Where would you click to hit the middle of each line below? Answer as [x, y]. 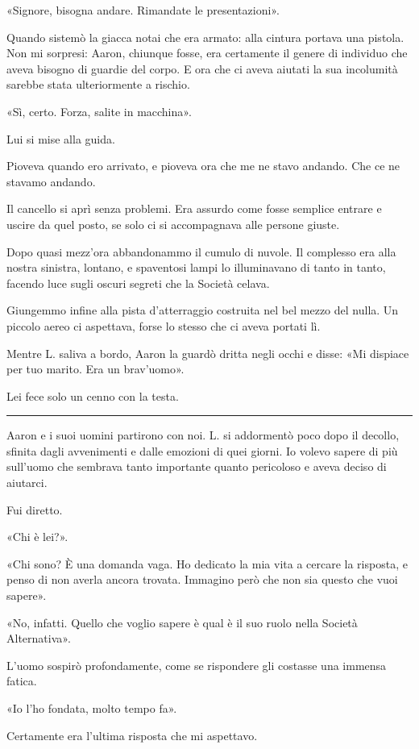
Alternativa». [39, 638]
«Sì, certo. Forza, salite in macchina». [99, 111]
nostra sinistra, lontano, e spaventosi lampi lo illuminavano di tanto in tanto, [196, 267]
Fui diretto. [35, 509]
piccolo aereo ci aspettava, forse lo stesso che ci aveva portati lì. [164, 325]
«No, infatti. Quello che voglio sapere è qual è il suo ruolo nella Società [182, 622]
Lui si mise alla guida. [61, 138]
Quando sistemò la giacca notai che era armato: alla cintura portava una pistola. [205, 37]
